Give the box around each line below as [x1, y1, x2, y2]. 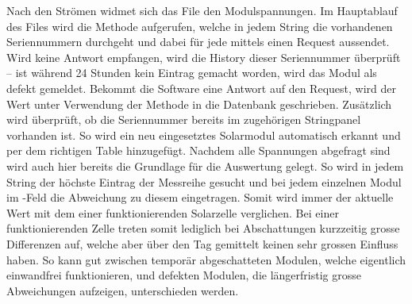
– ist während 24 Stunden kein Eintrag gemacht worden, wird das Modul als [6, 64, 377, 81]
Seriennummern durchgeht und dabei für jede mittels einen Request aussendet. [6, 33, 390, 50]
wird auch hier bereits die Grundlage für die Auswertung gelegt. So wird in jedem [6, 157, 404, 174]
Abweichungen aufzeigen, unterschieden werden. [6, 282, 239, 298]
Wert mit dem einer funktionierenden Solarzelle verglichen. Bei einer [6, 204, 339, 221]
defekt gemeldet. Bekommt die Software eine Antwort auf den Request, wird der [6, 79, 396, 96]
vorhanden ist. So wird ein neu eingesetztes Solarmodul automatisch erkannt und [6, 126, 401, 143]
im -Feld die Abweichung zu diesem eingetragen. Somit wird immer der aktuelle [6, 189, 394, 206]
